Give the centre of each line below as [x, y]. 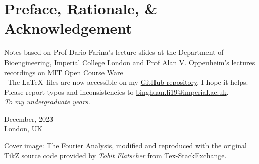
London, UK [23, 128]
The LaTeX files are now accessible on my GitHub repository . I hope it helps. [128, 82]
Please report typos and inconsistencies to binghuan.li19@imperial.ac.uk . [116, 92]
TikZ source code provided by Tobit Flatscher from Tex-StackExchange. [115, 155]
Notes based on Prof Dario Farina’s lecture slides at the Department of [114, 52]
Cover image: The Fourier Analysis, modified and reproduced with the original [125, 146]
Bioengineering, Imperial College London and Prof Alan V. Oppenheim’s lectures [130, 62]
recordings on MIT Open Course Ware [64, 72]
